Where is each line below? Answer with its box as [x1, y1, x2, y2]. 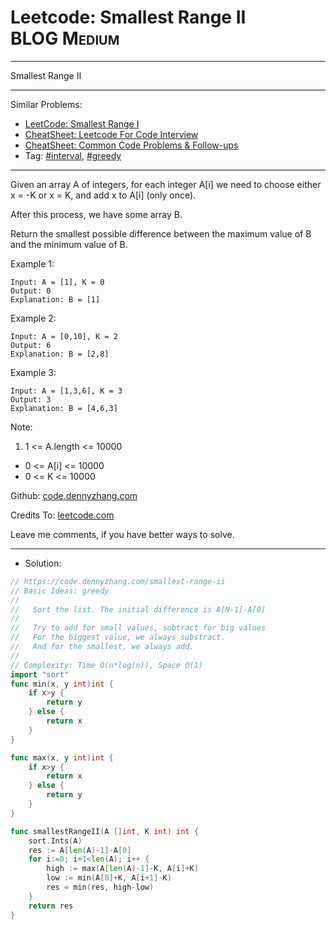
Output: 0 [10, 286, 52, 296]
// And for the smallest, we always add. [10, 642, 195, 652]
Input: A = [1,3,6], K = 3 [10, 386, 123, 396]
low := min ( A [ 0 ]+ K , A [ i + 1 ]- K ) [46, 873, 172, 883]
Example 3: [10, 366, 57, 378]
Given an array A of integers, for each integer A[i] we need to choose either [10, 178, 322, 190]
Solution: [24, 557, 62, 569]
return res [28, 901, 74, 911]
